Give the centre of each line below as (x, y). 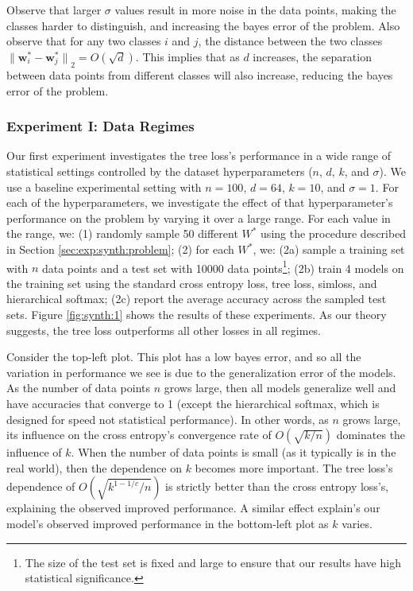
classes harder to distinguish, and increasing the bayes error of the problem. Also (203, 25)
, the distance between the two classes (290, 41)
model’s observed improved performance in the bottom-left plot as (168, 523)
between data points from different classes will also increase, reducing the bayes (200, 75)
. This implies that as (187, 56)
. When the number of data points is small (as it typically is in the (234, 452)
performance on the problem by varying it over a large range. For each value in (199, 218)
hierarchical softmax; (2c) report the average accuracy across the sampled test (197, 299)
